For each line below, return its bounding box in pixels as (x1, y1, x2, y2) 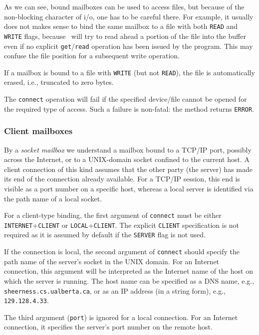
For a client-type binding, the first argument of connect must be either (4, 210, 222, 220)
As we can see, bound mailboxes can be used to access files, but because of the (4, 1, 245, 11)
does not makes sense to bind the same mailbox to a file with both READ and (4, 21, 238, 31)
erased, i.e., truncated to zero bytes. (4, 77, 114, 87)
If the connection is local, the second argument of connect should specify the (4, 246, 240, 257)
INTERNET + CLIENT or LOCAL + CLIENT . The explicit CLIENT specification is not (4, 219, 240, 230)
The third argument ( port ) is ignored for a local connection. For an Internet (4, 312, 238, 322)
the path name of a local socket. (4, 193, 102, 203)
